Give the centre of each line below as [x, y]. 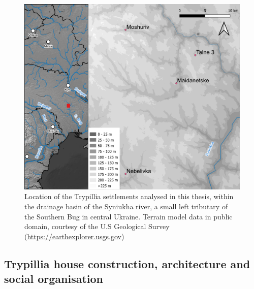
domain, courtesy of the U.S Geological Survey [97, 226]
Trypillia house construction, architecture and [127, 263]
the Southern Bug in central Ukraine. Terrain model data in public [129, 216]
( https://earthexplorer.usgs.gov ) [74, 236]
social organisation [54, 279]
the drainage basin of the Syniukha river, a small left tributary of [126, 206]
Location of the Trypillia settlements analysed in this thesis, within [129, 196]
